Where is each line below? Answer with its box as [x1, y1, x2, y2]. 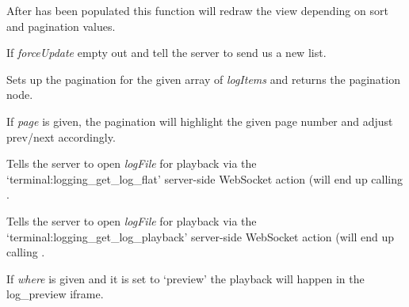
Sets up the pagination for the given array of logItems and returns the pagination [6, 70, 400, 87]
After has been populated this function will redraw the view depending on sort [6, 2, 388, 18]
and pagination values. [6, 17, 116, 34]
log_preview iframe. [6, 286, 104, 302]
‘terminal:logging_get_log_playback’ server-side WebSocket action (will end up [6, 228, 395, 244]
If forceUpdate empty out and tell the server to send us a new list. [6, 44, 327, 61]
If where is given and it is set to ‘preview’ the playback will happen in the [6, 270, 365, 286]
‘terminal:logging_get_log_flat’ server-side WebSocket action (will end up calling [6, 170, 403, 187]
